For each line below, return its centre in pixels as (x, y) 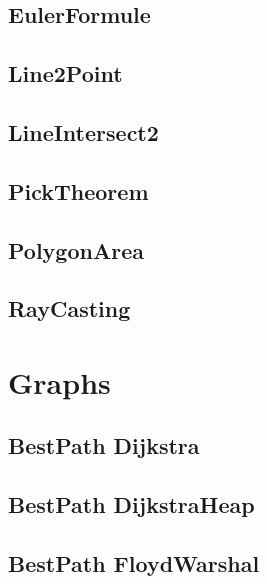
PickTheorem (78, 190)
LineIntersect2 (83, 131)
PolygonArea (76, 249)
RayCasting (69, 308)
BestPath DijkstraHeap (131, 504)
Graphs (59, 381)
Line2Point (65, 73)
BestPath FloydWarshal (134, 563)
